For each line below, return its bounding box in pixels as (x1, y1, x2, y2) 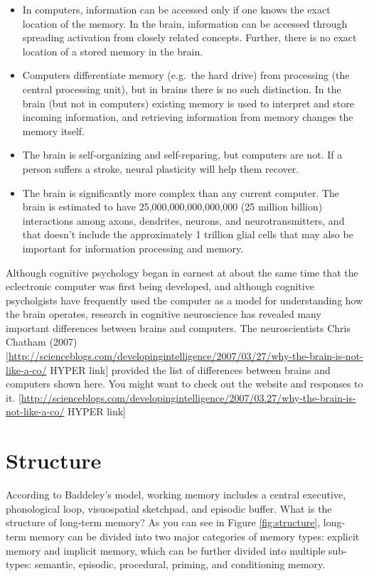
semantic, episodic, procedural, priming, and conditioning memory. (34, 557, 326, 572)
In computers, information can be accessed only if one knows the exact (22, 2, 331, 16)
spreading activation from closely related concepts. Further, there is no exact (22, 30, 357, 45)
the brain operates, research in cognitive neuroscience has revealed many (6, 306, 321, 321)
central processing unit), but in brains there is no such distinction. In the (22, 81, 341, 96)
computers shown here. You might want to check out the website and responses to (6, 376, 363, 391)
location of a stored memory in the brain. (22, 43, 203, 58)
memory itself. (22, 123, 85, 138)
